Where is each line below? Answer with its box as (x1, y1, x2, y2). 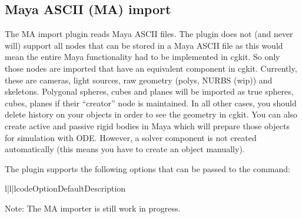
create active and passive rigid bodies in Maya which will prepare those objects (5, 119, 290, 132)
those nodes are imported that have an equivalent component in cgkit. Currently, (5, 62, 297, 74)
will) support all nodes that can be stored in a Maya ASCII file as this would (5, 39, 283, 51)
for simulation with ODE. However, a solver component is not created (5, 131, 257, 143)
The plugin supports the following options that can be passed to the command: (5, 162, 291, 175)
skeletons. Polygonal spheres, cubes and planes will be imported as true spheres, (5, 85, 294, 98)
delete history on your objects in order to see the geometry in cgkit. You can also (5, 108, 298, 120)
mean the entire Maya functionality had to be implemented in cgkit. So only (5, 51, 280, 63)
